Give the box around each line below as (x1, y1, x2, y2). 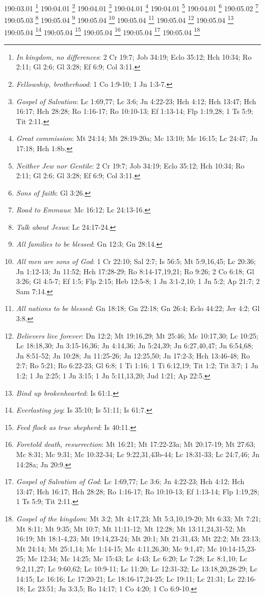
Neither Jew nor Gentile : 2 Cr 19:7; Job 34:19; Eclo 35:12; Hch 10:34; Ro (16, 160, 245, 171)
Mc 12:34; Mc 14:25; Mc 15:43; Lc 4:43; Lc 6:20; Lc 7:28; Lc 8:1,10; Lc (28, 553, 247, 564)
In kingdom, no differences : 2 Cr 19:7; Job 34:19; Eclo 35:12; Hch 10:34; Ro (16, 51, 252, 62)
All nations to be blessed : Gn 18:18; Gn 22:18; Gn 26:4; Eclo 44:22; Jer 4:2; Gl (16, 303, 260, 314)
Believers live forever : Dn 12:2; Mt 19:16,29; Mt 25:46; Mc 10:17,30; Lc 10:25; (16, 330, 258, 341)
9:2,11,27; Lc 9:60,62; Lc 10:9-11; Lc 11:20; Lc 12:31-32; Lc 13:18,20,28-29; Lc (16, 563, 258, 574)
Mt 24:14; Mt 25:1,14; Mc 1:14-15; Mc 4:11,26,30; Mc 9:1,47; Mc (16, 543, 217, 554)
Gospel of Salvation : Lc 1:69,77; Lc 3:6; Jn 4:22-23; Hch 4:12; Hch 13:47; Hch (16, 95, 256, 106)
